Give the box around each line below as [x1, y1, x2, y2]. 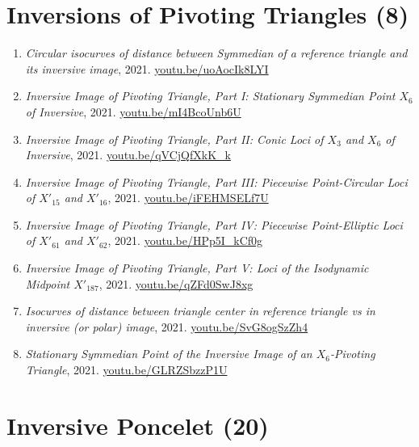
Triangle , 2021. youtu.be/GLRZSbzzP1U [25, 361, 228, 378]
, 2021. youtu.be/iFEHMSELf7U [107, 189, 269, 206]
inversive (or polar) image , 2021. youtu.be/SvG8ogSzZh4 [25, 318, 308, 335]
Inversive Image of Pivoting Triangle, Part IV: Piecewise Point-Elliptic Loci [25, 216, 403, 233]
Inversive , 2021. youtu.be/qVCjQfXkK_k [25, 146, 231, 163]
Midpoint [25, 275, 70, 292]
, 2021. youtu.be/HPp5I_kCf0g [107, 232, 263, 249]
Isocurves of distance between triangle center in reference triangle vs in [25, 302, 375, 319]
